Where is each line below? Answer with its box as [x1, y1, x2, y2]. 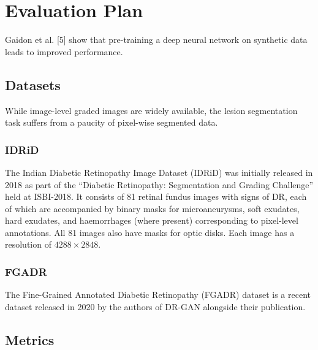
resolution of [5, 238, 51, 251]
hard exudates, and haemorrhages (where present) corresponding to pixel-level [5, 214, 298, 227]
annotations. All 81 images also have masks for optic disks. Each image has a [5, 226, 295, 238]
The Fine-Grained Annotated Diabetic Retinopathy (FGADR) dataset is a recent [5, 288, 311, 301]
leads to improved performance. [5, 45, 123, 58]
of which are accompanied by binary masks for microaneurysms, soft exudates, [5, 202, 300, 215]
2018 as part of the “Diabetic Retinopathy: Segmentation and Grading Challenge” [5, 178, 314, 191]
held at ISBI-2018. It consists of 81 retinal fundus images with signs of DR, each [5, 190, 307, 203]
